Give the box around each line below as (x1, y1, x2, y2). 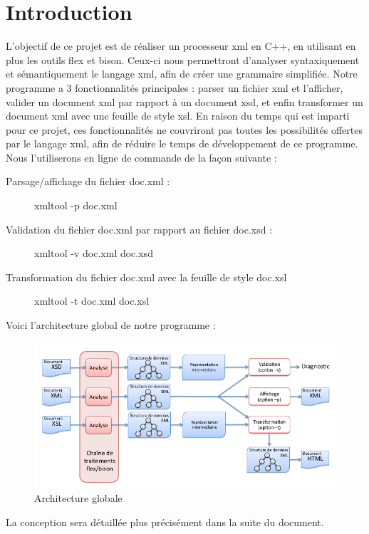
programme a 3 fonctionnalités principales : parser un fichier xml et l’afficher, (6, 80, 343, 95)
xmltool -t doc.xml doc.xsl (34, 293, 150, 308)
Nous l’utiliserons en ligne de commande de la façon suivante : (6, 150, 277, 164)
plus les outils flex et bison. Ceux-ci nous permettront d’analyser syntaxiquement (6, 52, 360, 67)
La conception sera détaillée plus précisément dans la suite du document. (6, 514, 324, 529)
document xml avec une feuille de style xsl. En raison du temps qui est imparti (6, 108, 350, 123)
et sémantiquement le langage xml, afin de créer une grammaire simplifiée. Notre (6, 66, 358, 81)
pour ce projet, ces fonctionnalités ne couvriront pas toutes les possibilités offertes (6, 122, 363, 137)
